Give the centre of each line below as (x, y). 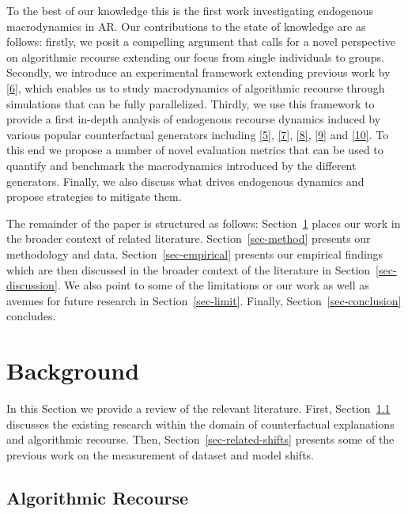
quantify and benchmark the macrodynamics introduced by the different (181, 165)
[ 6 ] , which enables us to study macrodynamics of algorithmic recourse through (196, 87)
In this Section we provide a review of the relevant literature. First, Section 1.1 (198, 408)
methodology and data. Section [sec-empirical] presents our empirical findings (195, 253)
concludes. (31, 316)
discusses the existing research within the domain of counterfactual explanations (200, 423)
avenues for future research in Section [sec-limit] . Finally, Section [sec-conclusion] (204, 300)
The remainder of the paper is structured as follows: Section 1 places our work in (204, 223)
